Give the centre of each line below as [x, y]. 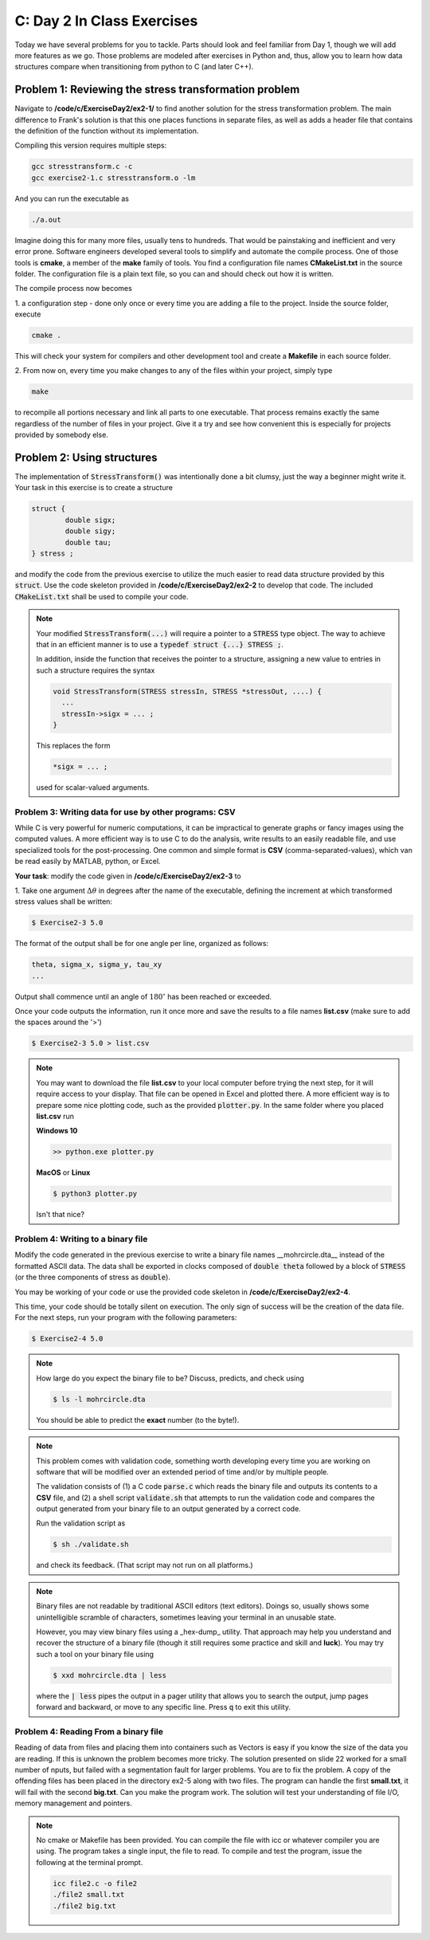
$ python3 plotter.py [95, 1194]
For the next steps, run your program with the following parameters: [126, 1318]
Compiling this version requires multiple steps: [91, 145]
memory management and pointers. [74, 1803]
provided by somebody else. [62, 435]
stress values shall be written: [64, 901]
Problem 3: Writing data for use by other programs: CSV [125, 811]
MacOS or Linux [63, 1172]
